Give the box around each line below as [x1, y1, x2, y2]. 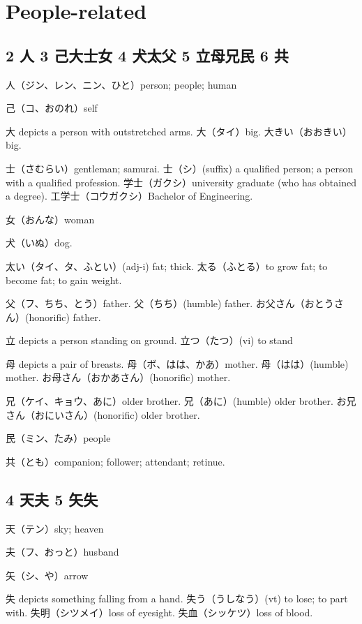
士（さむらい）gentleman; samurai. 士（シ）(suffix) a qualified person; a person [6, 161, 354, 175]
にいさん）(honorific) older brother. [44, 407, 200, 422]
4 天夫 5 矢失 [6, 488, 98, 510]
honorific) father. [29, 309, 101, 324]
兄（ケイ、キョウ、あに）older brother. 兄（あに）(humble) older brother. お [6, 394, 347, 408]
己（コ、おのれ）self [6, 101, 98, 115]
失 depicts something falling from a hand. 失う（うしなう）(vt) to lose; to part [6, 591, 348, 606]
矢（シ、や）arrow [6, 567, 89, 582]
